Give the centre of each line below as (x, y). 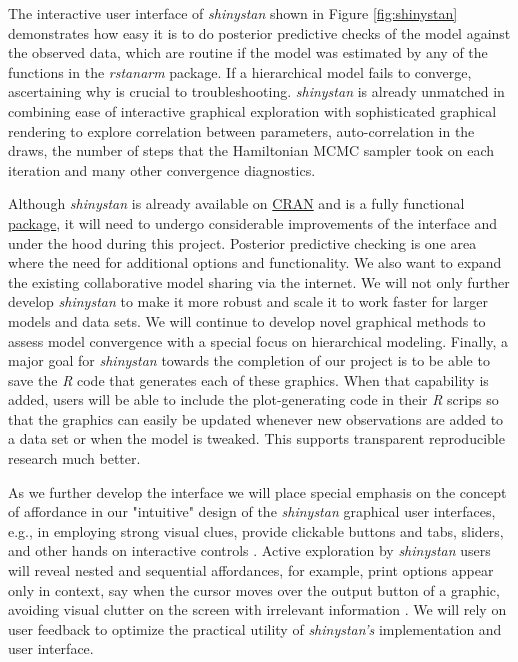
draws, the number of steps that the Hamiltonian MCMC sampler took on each (251, 150)
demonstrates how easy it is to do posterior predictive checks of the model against (259, 32)
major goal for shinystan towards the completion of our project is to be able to (249, 360)
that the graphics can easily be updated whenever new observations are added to (256, 418)
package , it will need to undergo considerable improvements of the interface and (253, 222)
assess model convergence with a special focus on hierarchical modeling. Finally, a (258, 340)
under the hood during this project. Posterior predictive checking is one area (242, 242)
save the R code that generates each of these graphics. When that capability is (248, 379)
